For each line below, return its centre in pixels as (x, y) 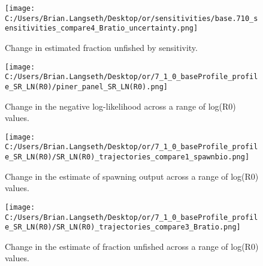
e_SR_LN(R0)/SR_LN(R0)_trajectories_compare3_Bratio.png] (123, 227)
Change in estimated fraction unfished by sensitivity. (101, 47)
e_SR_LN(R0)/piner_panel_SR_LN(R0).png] (87, 87)
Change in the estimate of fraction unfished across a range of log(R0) (132, 246)
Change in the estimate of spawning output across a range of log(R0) (132, 176)
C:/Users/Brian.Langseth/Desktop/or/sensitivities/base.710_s (131, 18)
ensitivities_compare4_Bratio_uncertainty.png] (102, 28)
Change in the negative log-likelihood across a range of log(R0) (120, 106)
